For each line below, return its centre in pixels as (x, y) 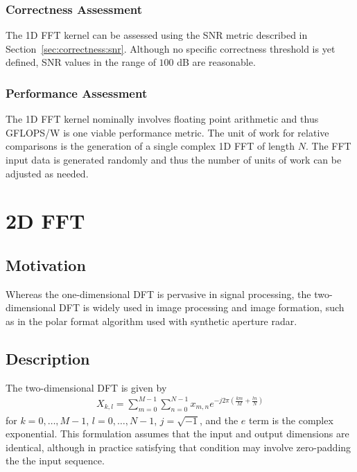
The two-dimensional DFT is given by (86, 387)
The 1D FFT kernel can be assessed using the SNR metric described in (157, 35)
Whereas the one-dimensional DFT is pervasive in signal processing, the (158, 294)
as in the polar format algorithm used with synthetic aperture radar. (151, 321)
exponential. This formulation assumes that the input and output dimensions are (177, 434)
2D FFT (45, 221)
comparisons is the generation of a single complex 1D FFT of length (150, 146)
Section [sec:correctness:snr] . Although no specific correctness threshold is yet (171, 48)
